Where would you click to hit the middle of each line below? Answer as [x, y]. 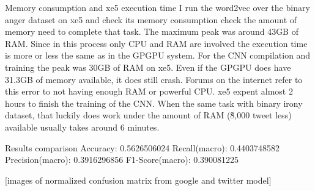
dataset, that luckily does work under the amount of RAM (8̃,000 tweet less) [148, 115]
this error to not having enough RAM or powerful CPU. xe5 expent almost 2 [149, 91]
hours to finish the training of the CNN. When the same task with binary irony [154, 103]
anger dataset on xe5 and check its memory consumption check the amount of [151, 19]
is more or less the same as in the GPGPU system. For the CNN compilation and [158, 55]
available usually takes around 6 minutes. [82, 127]
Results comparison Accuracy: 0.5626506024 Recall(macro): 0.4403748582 [143, 147]
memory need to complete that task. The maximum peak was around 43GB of [152, 31]
